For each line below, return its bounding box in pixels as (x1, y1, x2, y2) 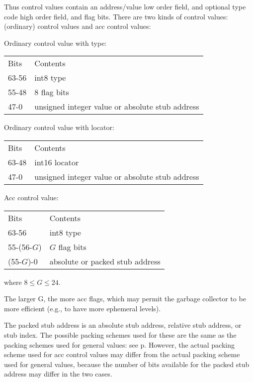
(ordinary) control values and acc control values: (4, 21, 151, 31)
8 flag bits (34, 86, 69, 98)
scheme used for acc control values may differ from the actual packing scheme (4, 349, 240, 360)
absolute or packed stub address (49, 255, 161, 267)
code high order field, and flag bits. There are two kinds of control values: (4, 11, 228, 21)
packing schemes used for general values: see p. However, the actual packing (4, 339, 235, 350)
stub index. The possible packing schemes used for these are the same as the (4, 329, 237, 340)
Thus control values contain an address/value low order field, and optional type (4, 1, 246, 11)
